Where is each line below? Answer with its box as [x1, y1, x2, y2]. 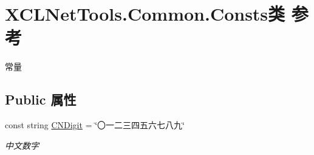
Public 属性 [5, 90, 77, 109]
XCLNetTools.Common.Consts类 [5, 1, 285, 26]
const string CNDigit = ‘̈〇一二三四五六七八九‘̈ [5, 119, 185, 131]
